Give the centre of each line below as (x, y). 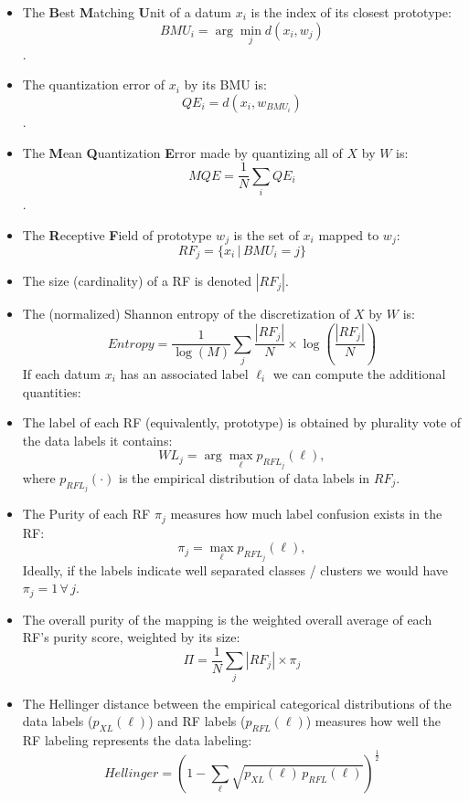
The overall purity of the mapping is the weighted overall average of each (227, 619)
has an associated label (184, 374)
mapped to (349, 234)
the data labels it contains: (97, 440)
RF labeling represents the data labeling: (137, 740)
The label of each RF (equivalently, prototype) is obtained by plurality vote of (242, 422)
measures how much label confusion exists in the (306, 514)
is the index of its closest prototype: (351, 12)
